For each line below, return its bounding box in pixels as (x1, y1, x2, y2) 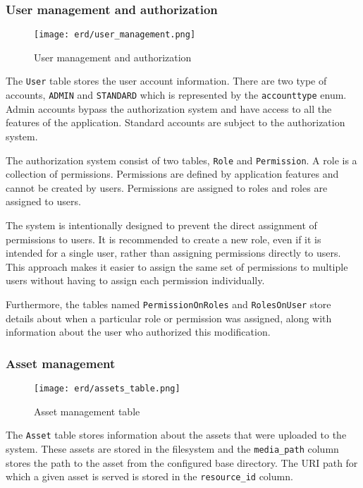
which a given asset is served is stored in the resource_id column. (6, 469, 293, 484)
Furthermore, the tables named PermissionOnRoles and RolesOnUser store (6, 296, 331, 311)
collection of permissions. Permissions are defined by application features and (6, 166, 339, 181)
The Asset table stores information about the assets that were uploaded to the (6, 427, 347, 442)
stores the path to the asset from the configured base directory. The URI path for (6, 455, 358, 470)
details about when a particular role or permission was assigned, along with (6, 310, 332, 325)
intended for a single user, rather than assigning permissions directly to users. (6, 245, 341, 260)
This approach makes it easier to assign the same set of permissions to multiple (6, 259, 348, 274)
